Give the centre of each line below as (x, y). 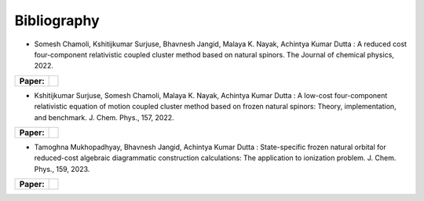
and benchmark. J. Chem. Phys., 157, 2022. (104, 117)
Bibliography (57, 20)
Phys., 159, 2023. (62, 169)
